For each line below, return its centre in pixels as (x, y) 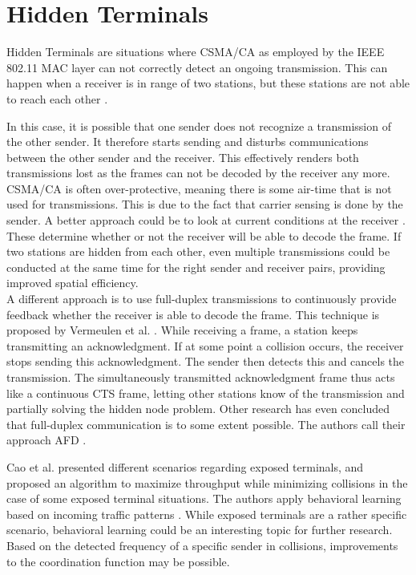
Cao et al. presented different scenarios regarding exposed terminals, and (185, 466)
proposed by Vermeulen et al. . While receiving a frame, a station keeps (182, 330)
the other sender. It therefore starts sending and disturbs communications (188, 142)
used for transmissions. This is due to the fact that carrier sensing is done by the (205, 204)
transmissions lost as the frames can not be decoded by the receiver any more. (198, 173)
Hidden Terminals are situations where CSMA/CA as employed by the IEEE (196, 52)
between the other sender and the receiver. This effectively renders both (183, 157)
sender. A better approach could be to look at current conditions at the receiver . (206, 220)
